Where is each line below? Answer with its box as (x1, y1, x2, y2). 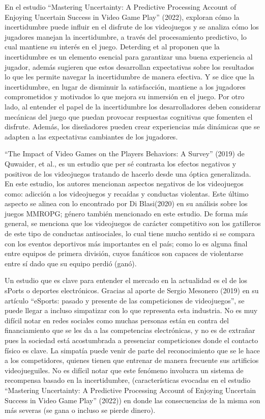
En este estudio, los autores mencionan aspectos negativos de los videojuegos (5, 178, 244, 189)
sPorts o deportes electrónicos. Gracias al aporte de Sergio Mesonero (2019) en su (5, 285, 259, 296)
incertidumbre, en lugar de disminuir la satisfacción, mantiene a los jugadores (5, 81, 246, 92)
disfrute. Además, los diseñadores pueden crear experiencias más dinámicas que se (5, 121, 260, 132)
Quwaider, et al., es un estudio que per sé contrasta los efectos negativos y (5, 158, 237, 169)
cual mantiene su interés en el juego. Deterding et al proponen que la (5, 41, 220, 52)
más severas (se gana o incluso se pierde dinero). (5, 405, 156, 415)
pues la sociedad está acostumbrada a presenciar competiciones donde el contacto (5, 335, 258, 345)
